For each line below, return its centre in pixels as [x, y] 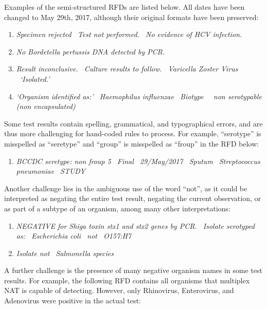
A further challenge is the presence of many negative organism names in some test [133, 270]
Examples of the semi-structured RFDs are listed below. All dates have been [125, 7]
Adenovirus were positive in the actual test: [73, 301]
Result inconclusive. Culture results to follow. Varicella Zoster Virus [127, 69]
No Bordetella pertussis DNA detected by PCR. [90, 51]
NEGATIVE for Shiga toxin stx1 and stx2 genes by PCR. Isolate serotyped [135, 225]
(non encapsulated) [46, 106]
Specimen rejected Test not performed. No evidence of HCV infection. [129, 34]
